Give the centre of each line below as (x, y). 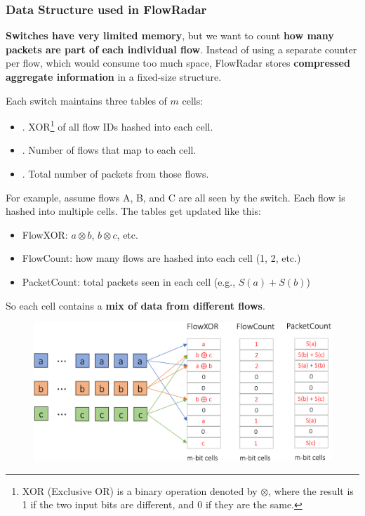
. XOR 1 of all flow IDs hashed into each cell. (118, 125)
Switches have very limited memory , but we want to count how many (170, 35)
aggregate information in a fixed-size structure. (114, 77)
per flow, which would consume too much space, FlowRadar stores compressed (178, 63)
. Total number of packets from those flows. (115, 174)
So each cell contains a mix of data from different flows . (135, 305)
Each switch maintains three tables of (86, 100)
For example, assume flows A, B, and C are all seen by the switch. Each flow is (175, 197)
